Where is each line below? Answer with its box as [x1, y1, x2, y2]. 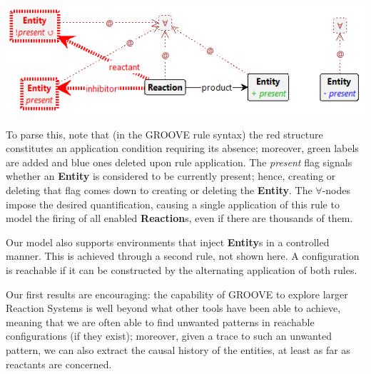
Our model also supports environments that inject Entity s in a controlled [6, 234, 330, 249]
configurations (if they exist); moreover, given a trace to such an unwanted [6, 328, 332, 343]
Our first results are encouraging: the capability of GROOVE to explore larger [6, 286, 348, 301]
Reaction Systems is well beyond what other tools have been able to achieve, [6, 300, 341, 315]
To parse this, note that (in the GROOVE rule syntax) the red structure [6, 126, 323, 141]
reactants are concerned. [6, 356, 112, 371]
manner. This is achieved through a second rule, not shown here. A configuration [6, 248, 360, 263]
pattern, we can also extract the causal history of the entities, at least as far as [6, 342, 350, 357]
